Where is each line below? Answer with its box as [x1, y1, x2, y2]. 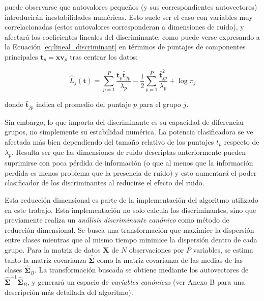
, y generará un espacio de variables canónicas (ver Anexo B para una [27, 276, 245, 287]
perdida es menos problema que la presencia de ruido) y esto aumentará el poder [5, 167, 257, 178]
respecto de [224, 136, 259, 147]
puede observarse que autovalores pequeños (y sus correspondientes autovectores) [5, 2, 257, 12]
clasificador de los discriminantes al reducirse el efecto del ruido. [5, 177, 204, 188]
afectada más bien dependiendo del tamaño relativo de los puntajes [5, 136, 214, 147]
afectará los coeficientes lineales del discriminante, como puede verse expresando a [5, 31, 260, 42]
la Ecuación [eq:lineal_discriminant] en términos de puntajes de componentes [5, 41, 246, 52]
